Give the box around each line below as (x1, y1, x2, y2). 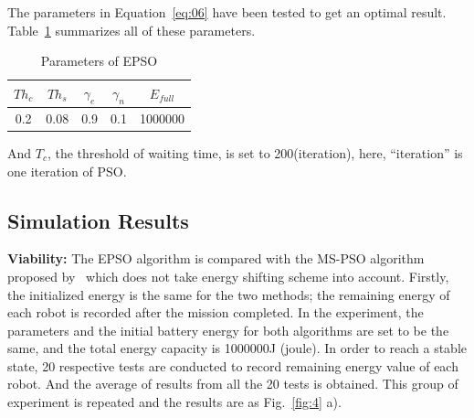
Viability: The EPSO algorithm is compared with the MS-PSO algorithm (7, 249, 425, 268)
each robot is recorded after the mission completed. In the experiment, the (7, 303, 424, 322)
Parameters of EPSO (40, 51, 158, 70)
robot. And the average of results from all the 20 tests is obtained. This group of (7, 374, 458, 393)
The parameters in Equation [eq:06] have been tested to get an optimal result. (7, 3, 447, 21)
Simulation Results (7, 206, 189, 234)
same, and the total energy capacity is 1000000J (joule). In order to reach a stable (7, 338, 467, 358)
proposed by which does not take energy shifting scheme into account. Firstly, (7, 266, 449, 285)
